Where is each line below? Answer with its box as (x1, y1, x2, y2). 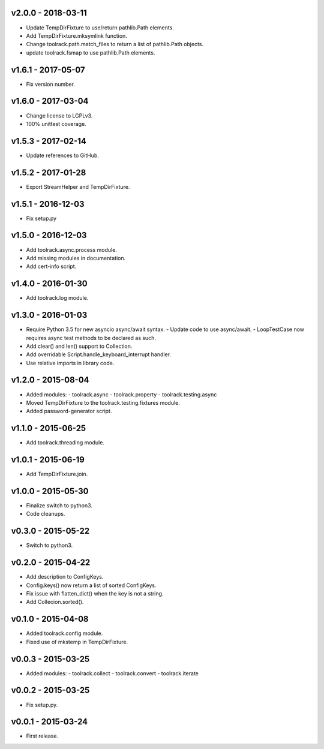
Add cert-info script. (26, 263, 77, 270)
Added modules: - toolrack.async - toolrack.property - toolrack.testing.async (26, 390, 217, 398)
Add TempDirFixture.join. (26, 471, 88, 478)
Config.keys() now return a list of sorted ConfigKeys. (26, 582, 157, 589)
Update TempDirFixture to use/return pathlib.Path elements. (26, 24, 174, 31)
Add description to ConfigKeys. (26, 573, 104, 580)
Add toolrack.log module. (26, 294, 89, 302)
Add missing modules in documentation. (26, 254, 126, 261)
